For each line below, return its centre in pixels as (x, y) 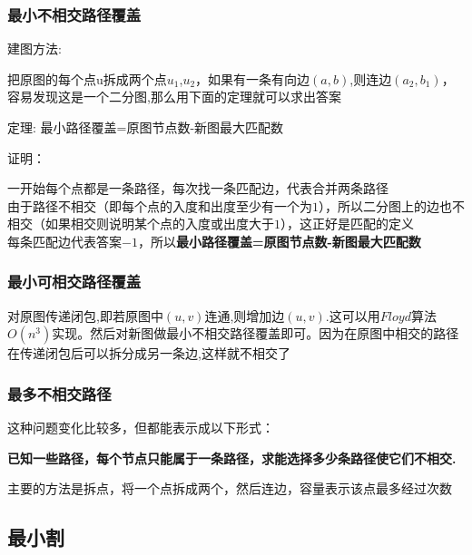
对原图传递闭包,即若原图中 (85, 315)
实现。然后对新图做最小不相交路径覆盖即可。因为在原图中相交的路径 (256, 333)
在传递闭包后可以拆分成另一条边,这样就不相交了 (149, 353)
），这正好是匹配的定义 (347, 224)
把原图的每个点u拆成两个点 (87, 78)
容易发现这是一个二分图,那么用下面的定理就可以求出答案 (174, 97)
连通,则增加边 (245, 315)
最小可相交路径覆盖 (74, 282)
